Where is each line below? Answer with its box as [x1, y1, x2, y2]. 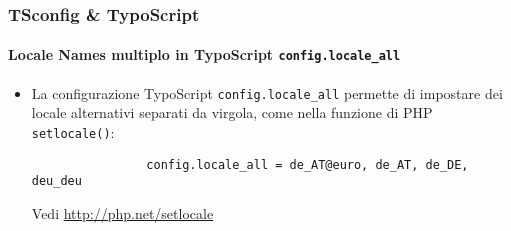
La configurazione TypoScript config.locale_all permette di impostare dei [31, 82, 503, 103]
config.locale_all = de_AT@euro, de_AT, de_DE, [146, 157, 469, 172]
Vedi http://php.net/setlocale [31, 202, 214, 223]
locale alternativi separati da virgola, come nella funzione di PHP [31, 102, 433, 123]
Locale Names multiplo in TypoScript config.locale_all [8, 44, 401, 65]
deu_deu [31, 174, 82, 189]
